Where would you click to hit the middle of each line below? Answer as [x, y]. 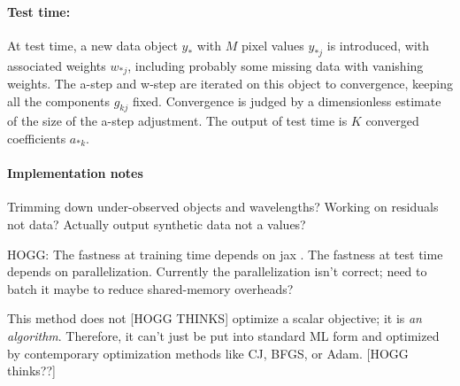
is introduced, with [378, 45]
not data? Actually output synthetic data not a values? [157, 224]
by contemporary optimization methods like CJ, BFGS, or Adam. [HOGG [208, 353]
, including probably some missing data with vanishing [276, 65]
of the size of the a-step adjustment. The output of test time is [177, 121]
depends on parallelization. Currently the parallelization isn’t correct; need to [217, 271]
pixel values [272, 45]
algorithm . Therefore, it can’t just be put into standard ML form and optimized [223, 335]
